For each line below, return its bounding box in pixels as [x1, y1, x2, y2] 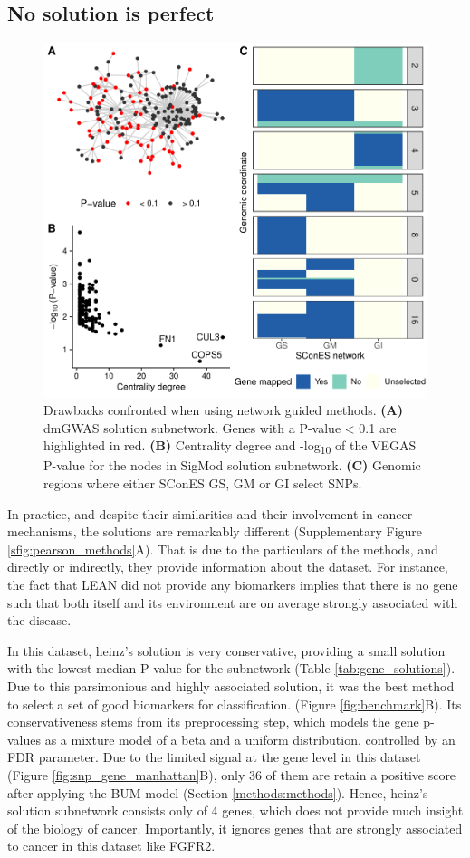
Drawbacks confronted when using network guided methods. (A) [43, 400, 404, 419]
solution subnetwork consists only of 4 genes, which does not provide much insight [7, 801, 464, 820]
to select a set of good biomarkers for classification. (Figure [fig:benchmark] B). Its [7, 694, 462, 713]
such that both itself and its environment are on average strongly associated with [7, 593, 458, 612]
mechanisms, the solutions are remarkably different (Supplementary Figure [7, 522, 423, 541]
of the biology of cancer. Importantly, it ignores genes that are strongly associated [7, 818, 463, 837]
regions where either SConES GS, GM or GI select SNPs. [43, 474, 362, 493]
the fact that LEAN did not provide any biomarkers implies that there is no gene [7, 575, 458, 594]
